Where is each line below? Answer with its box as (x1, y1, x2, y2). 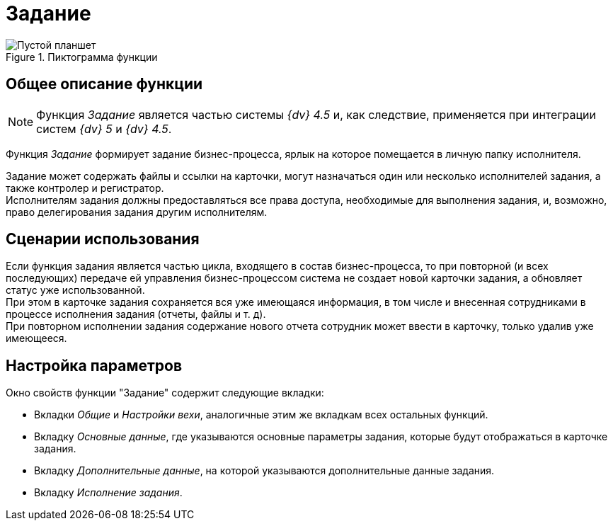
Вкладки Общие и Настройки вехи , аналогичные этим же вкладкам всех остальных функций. (34, 408, 488, 421)
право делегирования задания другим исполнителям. (6, 205, 268, 218)
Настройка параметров (6, 356, 183, 375)
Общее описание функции (6, 75, 203, 93)
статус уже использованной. (6, 284, 145, 297)
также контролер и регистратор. (6, 181, 164, 194)
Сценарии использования (6, 230, 200, 248)
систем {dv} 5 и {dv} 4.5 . (36, 121, 172, 136)
